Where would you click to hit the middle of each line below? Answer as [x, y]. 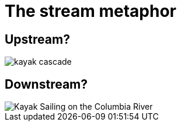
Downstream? [46, 84]
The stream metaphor [91, 11]
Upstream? [37, 39]
